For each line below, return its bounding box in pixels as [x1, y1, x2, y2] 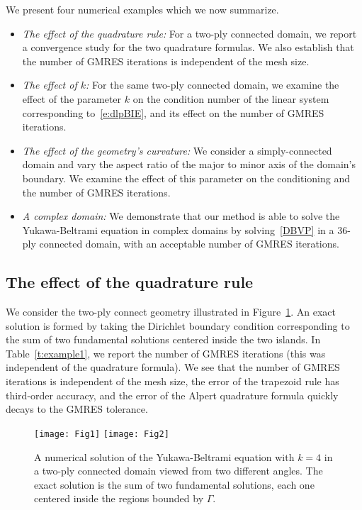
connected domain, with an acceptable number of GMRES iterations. [39, 236, 339, 251]
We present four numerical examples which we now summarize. [6, 2, 279, 16]
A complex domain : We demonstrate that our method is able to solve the [22, 209, 340, 223]
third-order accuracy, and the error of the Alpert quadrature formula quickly [6, 387, 339, 402]
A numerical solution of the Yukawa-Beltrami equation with [34, 449, 295, 464]
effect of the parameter [22, 91, 122, 106]
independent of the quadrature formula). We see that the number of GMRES [6, 360, 340, 375]
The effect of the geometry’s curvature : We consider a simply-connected [22, 143, 332, 157]
